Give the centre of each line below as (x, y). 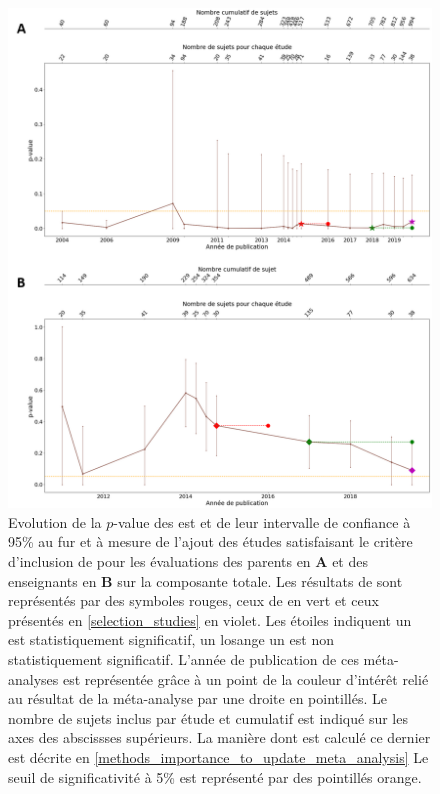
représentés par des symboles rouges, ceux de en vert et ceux (193, 600)
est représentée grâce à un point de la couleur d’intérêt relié (245, 678)
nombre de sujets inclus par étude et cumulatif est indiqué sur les (208, 717)
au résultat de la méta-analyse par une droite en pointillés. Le (197, 698)
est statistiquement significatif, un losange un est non (171, 639)
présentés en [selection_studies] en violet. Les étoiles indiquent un (210, 619)
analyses (33, 678)
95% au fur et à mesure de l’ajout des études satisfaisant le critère (210, 541)
